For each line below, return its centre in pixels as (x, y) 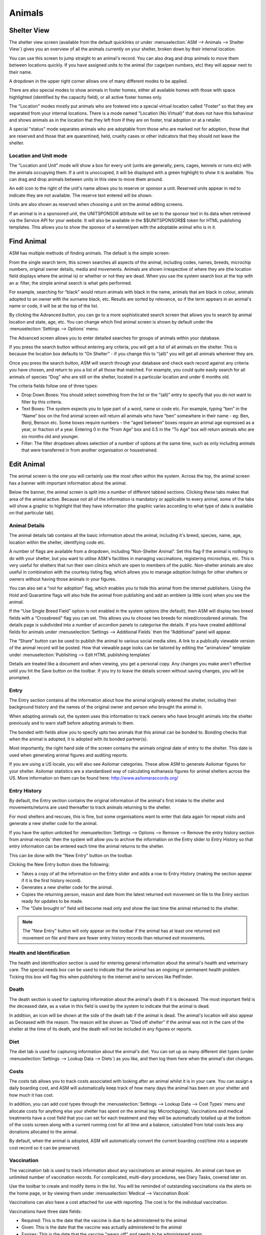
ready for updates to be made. (52, 901)
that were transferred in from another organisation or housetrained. (90, 450)
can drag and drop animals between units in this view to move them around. (86, 179)
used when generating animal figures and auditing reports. (68, 755)
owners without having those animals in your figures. (63, 579)
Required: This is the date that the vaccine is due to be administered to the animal (104, 1221)
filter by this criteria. (42, 402)
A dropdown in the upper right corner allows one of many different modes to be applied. (99, 81)
